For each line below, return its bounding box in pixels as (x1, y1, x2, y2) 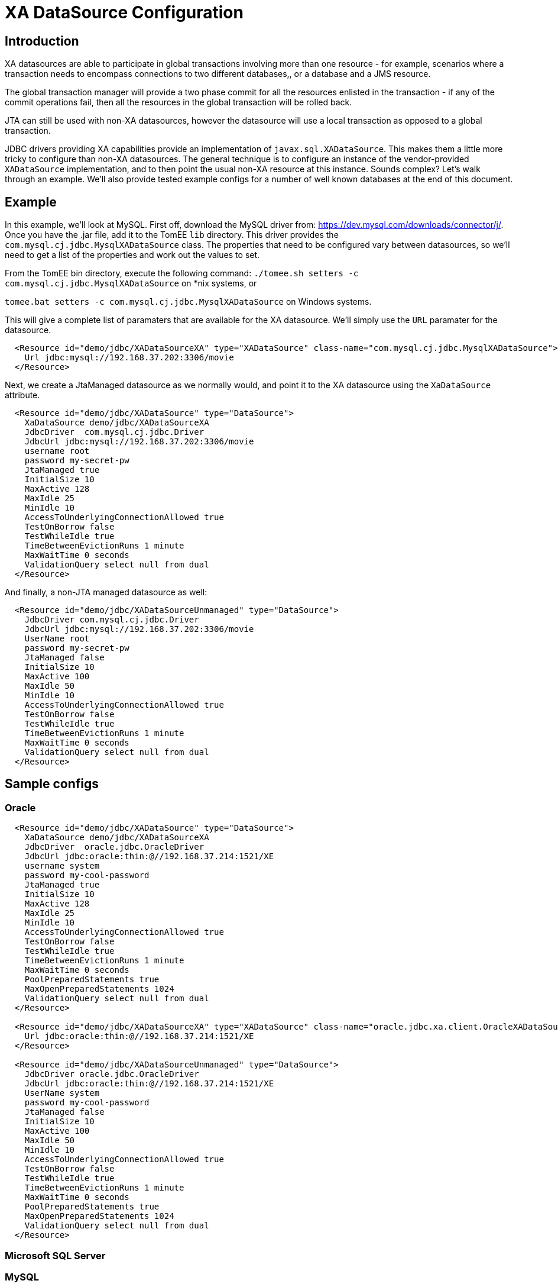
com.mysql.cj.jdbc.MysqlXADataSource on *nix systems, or (5, 278, 257, 289)
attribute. (5, 390, 40, 401)
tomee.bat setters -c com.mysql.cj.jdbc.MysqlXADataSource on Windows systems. (5, 296, 372, 307)
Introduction (5, 33, 79, 49)
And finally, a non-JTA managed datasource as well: (5, 587, 207, 598)
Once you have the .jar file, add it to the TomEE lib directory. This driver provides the (5, 230, 339, 240)
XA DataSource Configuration (5, 2, 244, 22)
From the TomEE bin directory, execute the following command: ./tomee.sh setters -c (5, 268, 359, 279)
